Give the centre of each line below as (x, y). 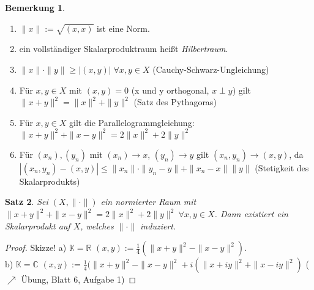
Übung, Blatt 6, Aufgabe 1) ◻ (79, 279)
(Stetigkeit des (282, 167)
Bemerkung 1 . (35, 7)
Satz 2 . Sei (27, 202)
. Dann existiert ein (251, 214)
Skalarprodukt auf (38, 225)
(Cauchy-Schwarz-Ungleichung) (211, 69)
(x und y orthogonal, (170, 90)
